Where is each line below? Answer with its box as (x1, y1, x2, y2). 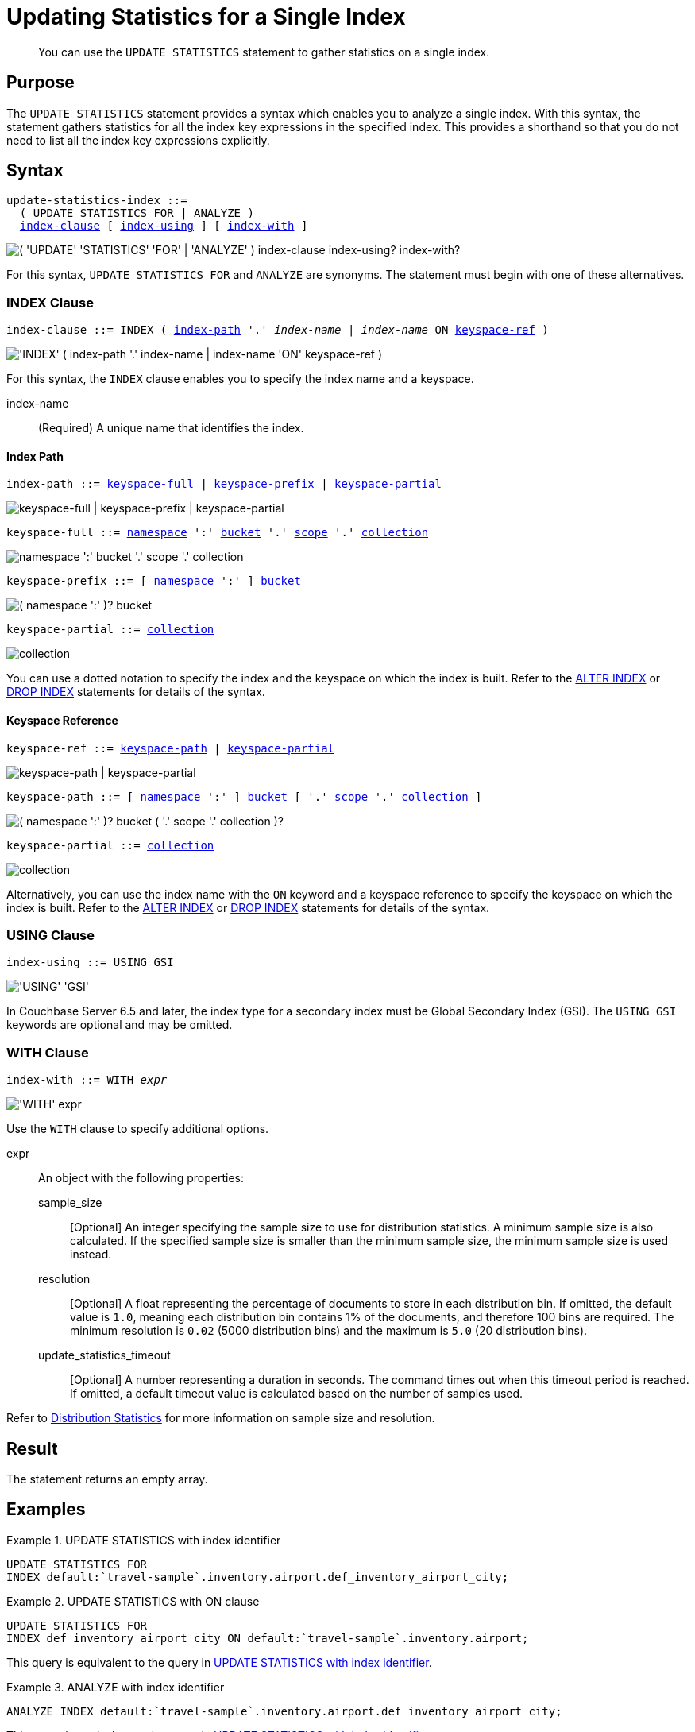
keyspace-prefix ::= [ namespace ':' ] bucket (6, 574, 301, 588)
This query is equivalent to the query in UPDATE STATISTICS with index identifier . (6, 1655, 432, 1669)
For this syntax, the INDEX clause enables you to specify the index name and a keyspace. (6, 372, 474, 386)
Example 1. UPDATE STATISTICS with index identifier (6, 1533, 281, 1547)
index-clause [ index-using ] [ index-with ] (19, 219, 308, 233)
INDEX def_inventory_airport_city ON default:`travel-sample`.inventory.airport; (6, 1631, 529, 1645)
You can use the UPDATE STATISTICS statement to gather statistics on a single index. (38, 44, 490, 59)
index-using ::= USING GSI (6, 956, 174, 969)
